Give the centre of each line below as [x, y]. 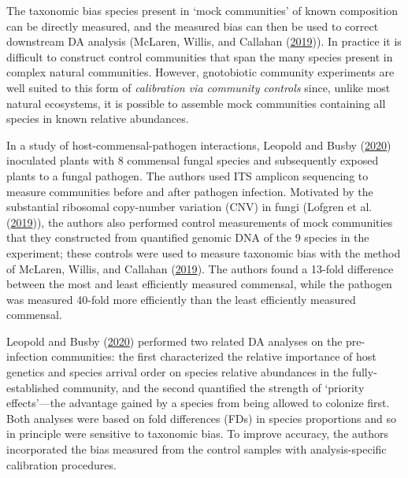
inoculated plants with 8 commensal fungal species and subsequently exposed [193, 160]
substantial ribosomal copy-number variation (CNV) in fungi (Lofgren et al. [189, 207]
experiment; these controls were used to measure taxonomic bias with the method [204, 252]
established [33, 387]
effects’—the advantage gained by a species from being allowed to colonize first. [198, 403]
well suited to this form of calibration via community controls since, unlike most [198, 87]
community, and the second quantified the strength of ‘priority [213, 387]
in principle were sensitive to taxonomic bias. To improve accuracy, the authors [198, 434]
